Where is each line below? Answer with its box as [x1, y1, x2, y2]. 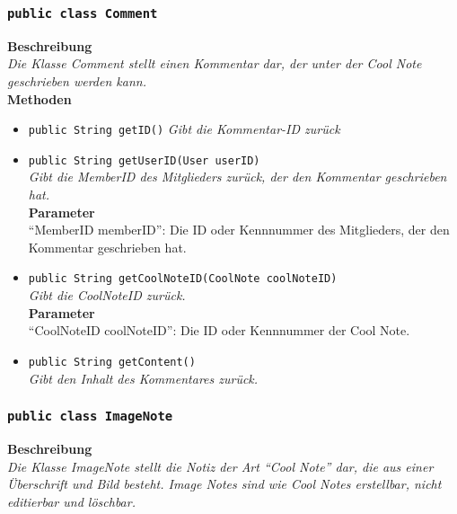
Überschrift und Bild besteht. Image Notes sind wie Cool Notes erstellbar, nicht [7, 474, 442, 493]
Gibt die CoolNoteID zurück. [28, 286, 186, 305]
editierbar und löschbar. [7, 492, 136, 510]
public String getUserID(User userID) [28, 154, 260, 167]
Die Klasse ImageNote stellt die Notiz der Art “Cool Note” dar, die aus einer [7, 456, 434, 475]
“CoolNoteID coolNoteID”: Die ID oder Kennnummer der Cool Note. [28, 321, 410, 340]
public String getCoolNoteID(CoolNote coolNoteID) [28, 272, 338, 286]
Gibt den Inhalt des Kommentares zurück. [28, 368, 259, 387]
